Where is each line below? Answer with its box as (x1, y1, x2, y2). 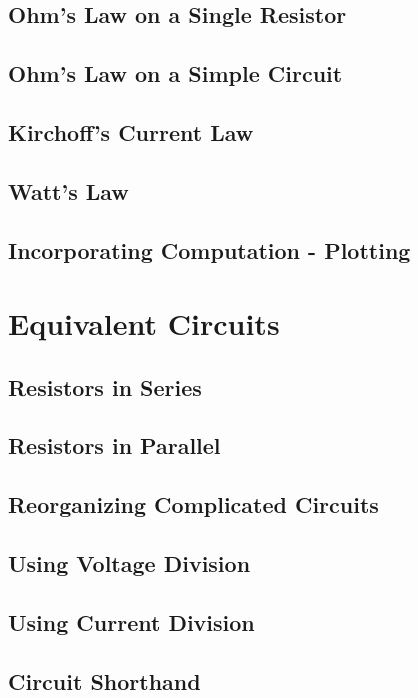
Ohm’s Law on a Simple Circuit (8, 58, 343, 89)
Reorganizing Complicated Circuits (8, 489, 379, 520)
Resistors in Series (8, 371, 202, 402)
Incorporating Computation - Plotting (8, 234, 411, 265)
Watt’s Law (8, 175, 129, 206)
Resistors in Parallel (8, 430, 221, 461)
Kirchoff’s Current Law (8, 116, 254, 147)
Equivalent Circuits (8, 303, 280, 344)
